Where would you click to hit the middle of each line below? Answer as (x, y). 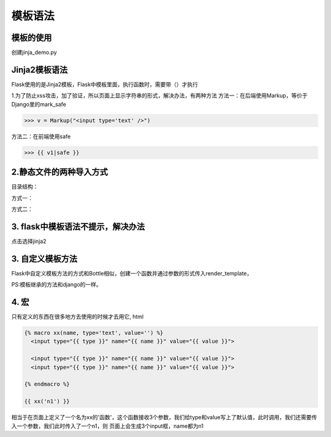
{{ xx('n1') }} (47, 402)
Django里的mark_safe (39, 104)
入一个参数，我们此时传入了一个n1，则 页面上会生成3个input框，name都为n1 (108, 426)
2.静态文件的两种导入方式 (60, 172)
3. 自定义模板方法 (44, 259)
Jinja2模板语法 (40, 69)
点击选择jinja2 (29, 241)
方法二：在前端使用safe (41, 136)
